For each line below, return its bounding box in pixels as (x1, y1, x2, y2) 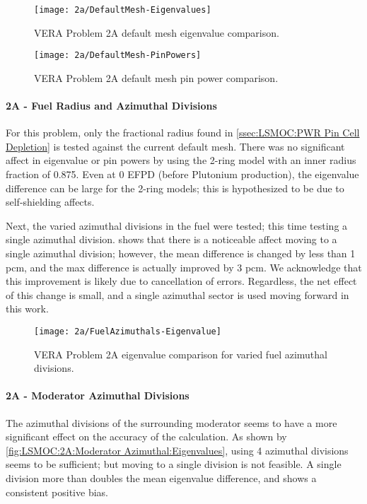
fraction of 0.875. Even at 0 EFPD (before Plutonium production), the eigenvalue (6, 167, 359, 182)
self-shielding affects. (6, 194, 95, 209)
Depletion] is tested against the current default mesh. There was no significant (6, 139, 345, 153)
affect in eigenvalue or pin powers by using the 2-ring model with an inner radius (6, 153, 356, 168)
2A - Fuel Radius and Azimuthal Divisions (6, 98, 217, 113)
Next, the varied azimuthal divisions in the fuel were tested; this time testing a (6, 218, 348, 233)
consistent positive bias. (6, 484, 108, 499)
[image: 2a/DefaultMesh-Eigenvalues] (34, 5, 211, 15)
